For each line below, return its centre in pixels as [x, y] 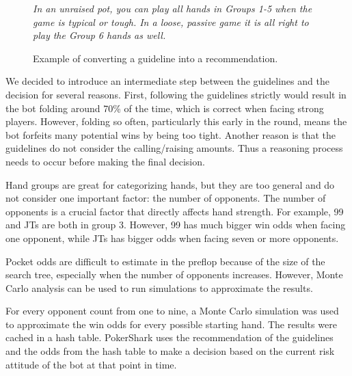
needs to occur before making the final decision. [105, 161]
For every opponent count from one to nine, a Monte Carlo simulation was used [172, 311]
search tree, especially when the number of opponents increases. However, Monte [174, 274]
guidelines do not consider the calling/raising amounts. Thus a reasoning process [174, 148]
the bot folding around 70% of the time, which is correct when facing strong [165, 108]
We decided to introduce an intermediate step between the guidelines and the [167, 81]
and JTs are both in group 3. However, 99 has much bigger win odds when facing [176, 225]
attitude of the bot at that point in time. [91, 364]
